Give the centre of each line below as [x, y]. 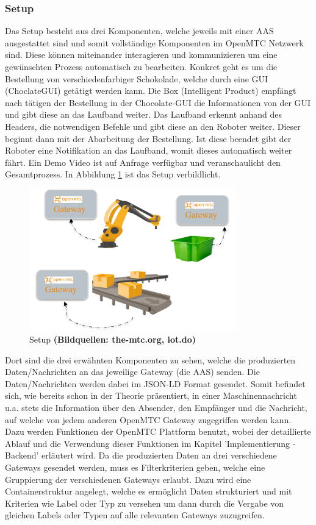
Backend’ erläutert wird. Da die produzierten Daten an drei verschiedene [141, 455]
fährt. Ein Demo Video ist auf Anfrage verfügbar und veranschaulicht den [143, 162]
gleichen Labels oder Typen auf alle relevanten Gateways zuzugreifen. [135, 515]
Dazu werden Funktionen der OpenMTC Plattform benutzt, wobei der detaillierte [158, 431]
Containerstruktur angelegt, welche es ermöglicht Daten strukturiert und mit [149, 491]
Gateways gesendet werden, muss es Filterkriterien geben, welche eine [135, 467]
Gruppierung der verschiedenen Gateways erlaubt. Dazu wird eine [128, 479]
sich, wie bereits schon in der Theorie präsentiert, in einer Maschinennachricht [151, 395]
